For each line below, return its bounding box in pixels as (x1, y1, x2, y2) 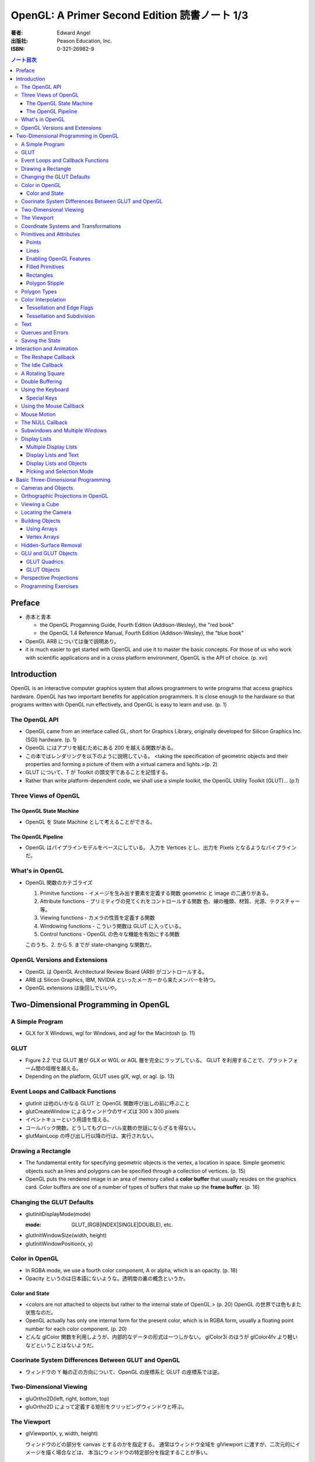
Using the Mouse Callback (21, 402, 85, 409)
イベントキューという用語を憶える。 (25, 1116, 113, 1123)
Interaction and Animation (16, 345, 78, 352)
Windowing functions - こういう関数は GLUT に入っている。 (40, 922, 184, 929)
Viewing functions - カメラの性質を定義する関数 (40, 914, 155, 921)
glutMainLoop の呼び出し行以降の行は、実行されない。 (25, 1132, 157, 1140)
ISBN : (10, 46, 25, 53)
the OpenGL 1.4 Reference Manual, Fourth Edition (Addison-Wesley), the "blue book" (40, 629, 244, 637)
